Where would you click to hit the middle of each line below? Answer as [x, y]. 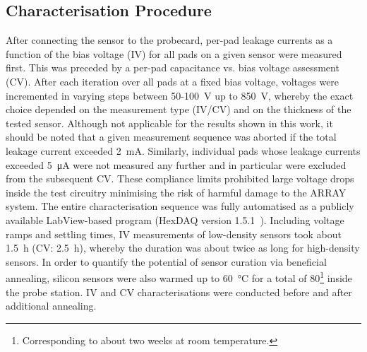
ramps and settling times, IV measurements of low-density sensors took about [174, 234]
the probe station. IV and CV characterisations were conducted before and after [179, 292]
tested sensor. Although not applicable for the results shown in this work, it [169, 123]
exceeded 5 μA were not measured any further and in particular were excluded [176, 164]
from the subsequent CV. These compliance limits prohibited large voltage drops [180, 178]
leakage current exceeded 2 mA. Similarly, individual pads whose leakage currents [183, 150]
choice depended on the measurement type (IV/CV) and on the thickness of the [179, 109]
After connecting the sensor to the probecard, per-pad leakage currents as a [169, 40]
